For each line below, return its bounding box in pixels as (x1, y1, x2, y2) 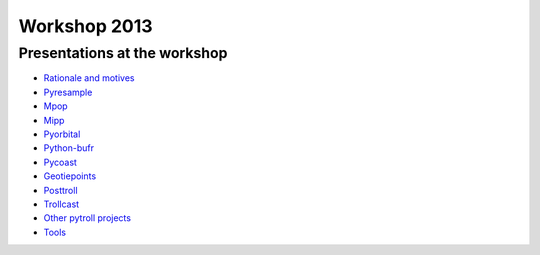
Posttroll (43, 184, 79, 196)
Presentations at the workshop (18, 44, 228, 62)
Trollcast (43, 198, 80, 210)
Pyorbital (43, 128, 81, 140)
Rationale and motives (43, 72, 135, 84)
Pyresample (43, 86, 93, 98)
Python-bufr (43, 142, 95, 154)
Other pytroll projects (43, 212, 132, 224)
